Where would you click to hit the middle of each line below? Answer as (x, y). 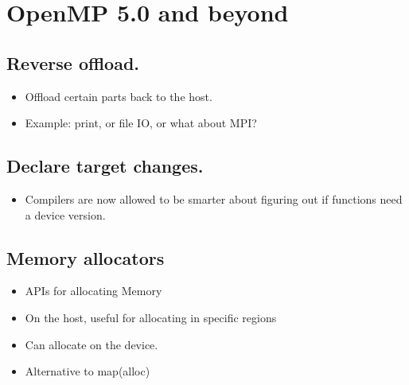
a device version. (65, 214)
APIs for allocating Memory (93, 291)
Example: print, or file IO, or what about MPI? (141, 123)
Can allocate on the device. (92, 344)
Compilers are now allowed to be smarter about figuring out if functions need (214, 198)
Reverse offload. (73, 62)
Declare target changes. (105, 166)
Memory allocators (86, 257)
